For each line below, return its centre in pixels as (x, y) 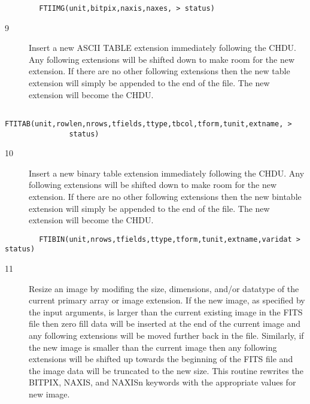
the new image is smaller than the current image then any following (153, 347)
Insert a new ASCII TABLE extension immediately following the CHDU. (163, 48)
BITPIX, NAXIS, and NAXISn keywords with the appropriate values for (162, 382)
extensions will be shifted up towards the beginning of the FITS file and (161, 359)
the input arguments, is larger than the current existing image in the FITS (166, 312)
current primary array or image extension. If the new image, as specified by (167, 300)
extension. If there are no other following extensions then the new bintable (165, 196)
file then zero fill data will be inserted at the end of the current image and (165, 323)
